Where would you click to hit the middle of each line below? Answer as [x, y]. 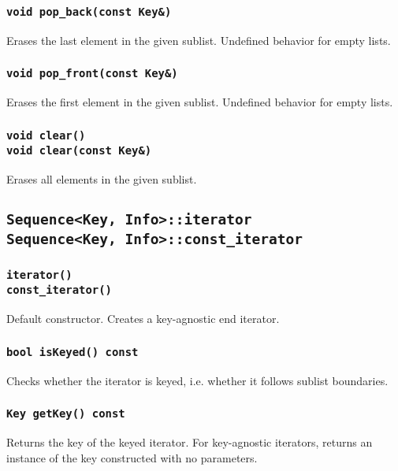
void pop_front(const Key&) [92, 74]
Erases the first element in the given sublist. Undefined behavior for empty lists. [200, 102]
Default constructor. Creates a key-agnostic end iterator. [143, 319]
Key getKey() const [66, 414]
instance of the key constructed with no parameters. [132, 457]
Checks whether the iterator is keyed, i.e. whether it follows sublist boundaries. [197, 380]
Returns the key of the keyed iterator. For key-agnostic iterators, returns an [190, 441]
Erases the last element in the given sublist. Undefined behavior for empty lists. [199, 40]
